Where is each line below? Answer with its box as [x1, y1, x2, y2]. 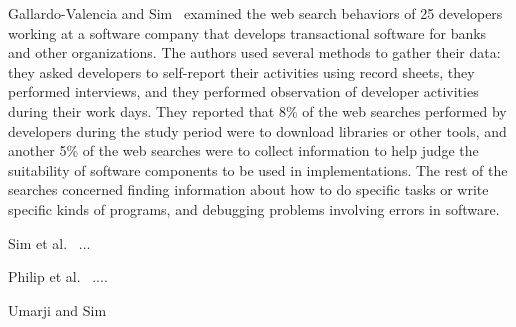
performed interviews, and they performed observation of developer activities [8, 81, 479, 102]
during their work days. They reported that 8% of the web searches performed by [8, 100, 507, 121]
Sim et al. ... [8, 232, 91, 253]
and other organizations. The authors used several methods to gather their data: [8, 42, 501, 63]
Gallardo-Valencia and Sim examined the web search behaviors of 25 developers [8, 3, 503, 23]
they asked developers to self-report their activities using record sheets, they [8, 61, 475, 82]
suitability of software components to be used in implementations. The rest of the [8, 159, 508, 180]
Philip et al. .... [8, 266, 108, 287]
